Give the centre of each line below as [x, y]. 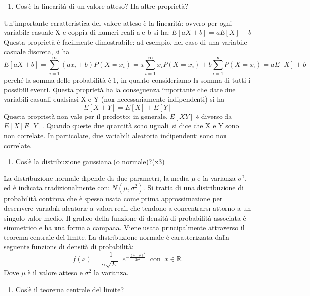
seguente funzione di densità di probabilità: [69, 247]
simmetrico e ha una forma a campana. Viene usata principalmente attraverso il [124, 227]
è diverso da [214, 116]
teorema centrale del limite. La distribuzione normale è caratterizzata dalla [117, 237]
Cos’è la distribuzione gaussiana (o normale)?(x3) [90, 162]
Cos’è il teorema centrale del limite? [70, 289]
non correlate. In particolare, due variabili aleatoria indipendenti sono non [115, 135]
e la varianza [217, 178]
